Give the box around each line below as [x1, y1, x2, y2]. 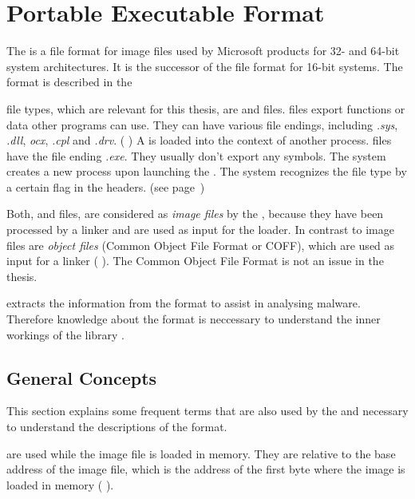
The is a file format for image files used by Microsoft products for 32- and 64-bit [6, 42, 400, 59]
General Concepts [6, 365, 157, 390]
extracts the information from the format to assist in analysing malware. [6, 295, 361, 311]
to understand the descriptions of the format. [6, 418, 227, 435]
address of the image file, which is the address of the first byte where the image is [6, 461, 405, 477]
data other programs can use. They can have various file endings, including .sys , [6, 116, 398, 133]
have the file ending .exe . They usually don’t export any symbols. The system [6, 147, 386, 164]
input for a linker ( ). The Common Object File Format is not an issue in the [6, 252, 384, 269]
